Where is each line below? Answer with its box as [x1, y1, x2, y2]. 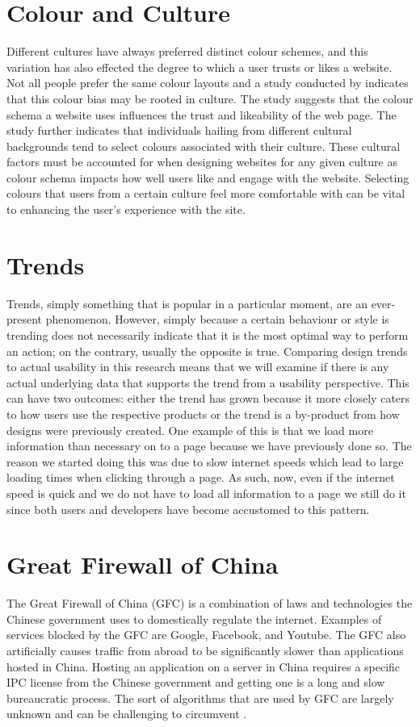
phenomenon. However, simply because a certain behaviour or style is [45, 311, 389, 328]
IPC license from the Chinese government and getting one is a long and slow [6, 674, 385, 691]
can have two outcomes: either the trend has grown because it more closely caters [6, 390, 410, 407]
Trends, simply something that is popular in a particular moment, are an [6, 295, 367, 311]
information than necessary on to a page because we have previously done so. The [6, 437, 412, 454]
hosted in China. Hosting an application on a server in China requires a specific [6, 658, 401, 675]
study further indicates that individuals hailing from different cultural [6, 122, 352, 139]
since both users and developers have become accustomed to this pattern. [6, 500, 370, 517]
